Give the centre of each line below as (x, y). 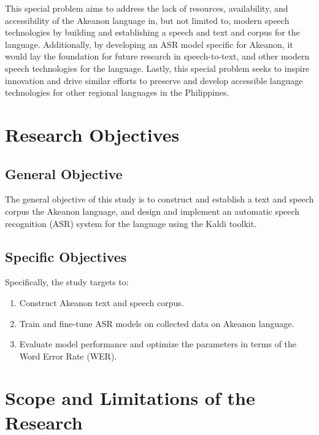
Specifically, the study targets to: (67, 282)
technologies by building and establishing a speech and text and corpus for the (152, 32)
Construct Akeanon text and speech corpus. (102, 302)
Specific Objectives (66, 256)
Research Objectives (92, 134)
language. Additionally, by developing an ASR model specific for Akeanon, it (149, 44)
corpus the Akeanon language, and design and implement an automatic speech (152, 211)
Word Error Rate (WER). (68, 356)
